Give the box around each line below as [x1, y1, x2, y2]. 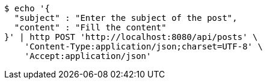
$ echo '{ [4, 4, 50, 13]
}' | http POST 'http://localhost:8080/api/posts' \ [4, 32, 258, 42]
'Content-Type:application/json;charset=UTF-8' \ [24, 42, 263, 51]
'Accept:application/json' [24, 51, 152, 61]
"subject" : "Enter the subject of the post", [14, 13, 238, 23]
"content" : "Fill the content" [14, 23, 167, 32]
